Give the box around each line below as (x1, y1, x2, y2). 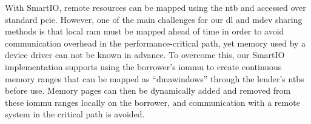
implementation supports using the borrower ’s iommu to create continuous (5, 60, 282, 73)
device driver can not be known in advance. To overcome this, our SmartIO (5, 48, 285, 61)
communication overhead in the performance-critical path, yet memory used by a (5, 36, 306, 49)
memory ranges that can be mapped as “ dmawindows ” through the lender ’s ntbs (5, 72, 304, 85)
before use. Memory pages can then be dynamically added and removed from (5, 84, 291, 97)
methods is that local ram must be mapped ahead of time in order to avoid (5, 25, 284, 38)
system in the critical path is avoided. (5, 108, 145, 120)
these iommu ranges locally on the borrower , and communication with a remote (5, 96, 300, 108)
